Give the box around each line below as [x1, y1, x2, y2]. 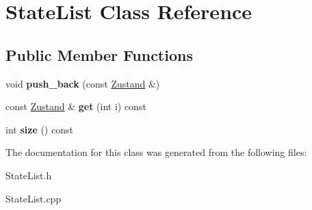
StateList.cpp [5, 191, 62, 205]
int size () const [5, 122, 73, 136]
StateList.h [5, 168, 52, 182]
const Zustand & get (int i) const [5, 99, 146, 114]
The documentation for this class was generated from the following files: [5, 145, 307, 159]
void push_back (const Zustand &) [5, 76, 160, 90]
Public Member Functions [5, 44, 193, 65]
